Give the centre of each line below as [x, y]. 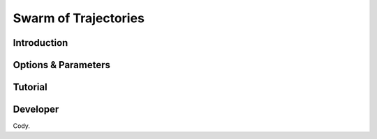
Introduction [40, 43]
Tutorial [30, 87]
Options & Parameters [62, 65]
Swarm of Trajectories [79, 18]
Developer [36, 109]
